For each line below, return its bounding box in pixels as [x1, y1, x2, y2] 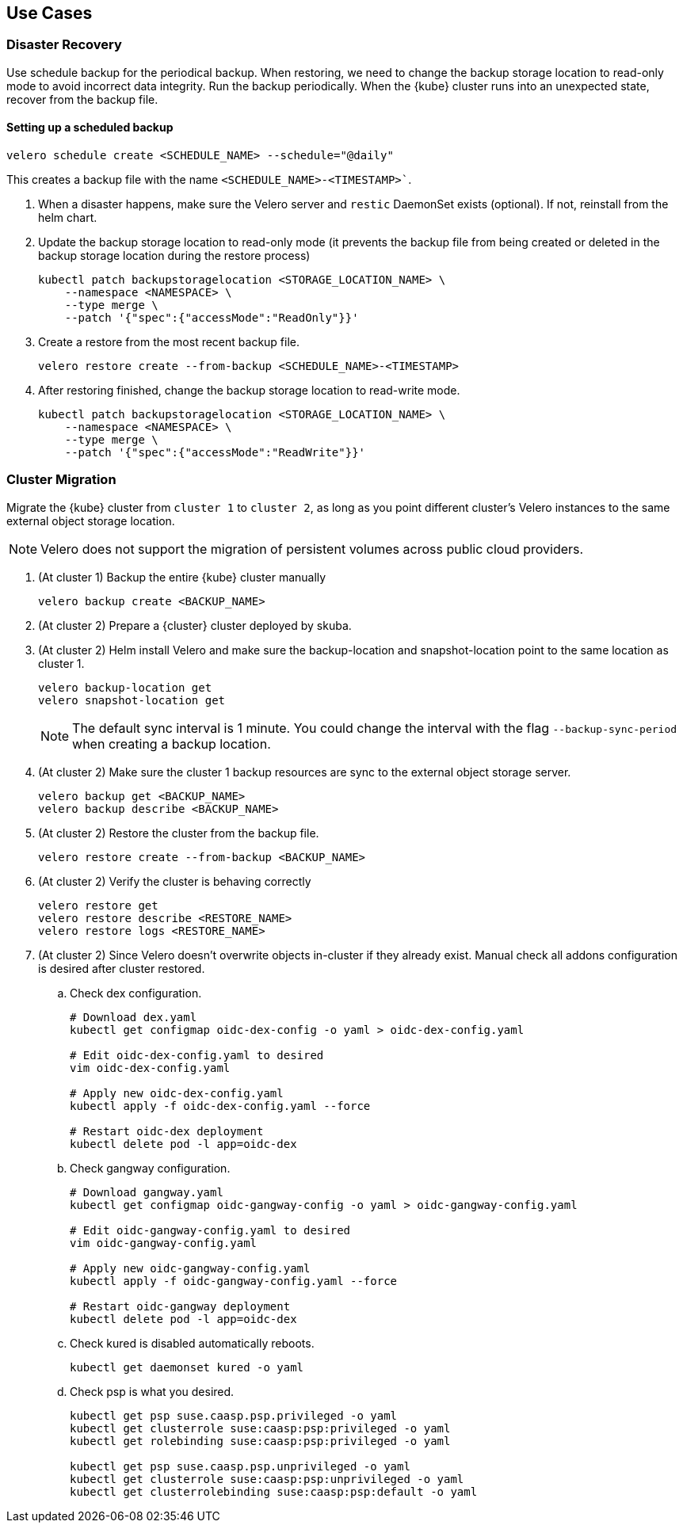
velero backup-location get [38, 681, 212, 694]
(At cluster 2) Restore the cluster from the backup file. [38, 826, 319, 840]
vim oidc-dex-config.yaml [70, 1061, 231, 1074]
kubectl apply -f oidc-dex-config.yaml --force [70, 1099, 371, 1112]
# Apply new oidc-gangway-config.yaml [70, 1261, 311, 1275]
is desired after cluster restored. [38, 961, 205, 975]
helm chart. [38, 211, 97, 225]
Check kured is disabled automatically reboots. [70, 1336, 315, 1350]
